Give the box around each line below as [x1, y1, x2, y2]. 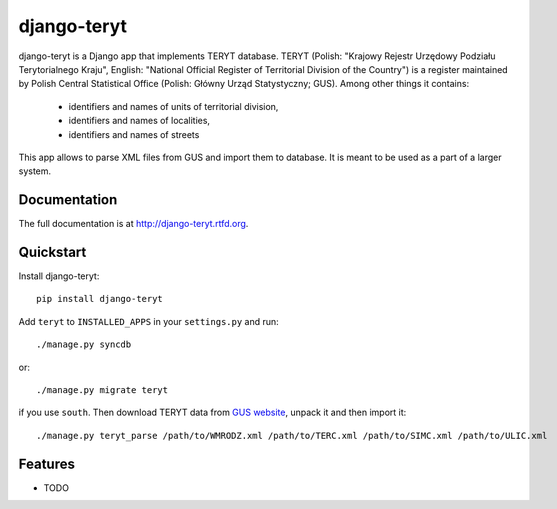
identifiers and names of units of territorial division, [68, 100, 279, 112]
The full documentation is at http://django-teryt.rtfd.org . [18, 218, 249, 230]
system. [18, 165, 52, 177]
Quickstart [18, 244, 87, 260]
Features [18, 455, 75, 472]
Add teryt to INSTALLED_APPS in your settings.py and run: [18, 315, 279, 327]
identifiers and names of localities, [68, 115, 210, 127]
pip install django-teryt [36, 293, 164, 305]
